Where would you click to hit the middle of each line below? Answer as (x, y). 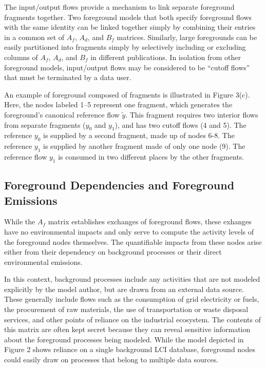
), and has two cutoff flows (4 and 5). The (180, 124)
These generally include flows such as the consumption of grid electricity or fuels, (132, 299)
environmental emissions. (43, 262)
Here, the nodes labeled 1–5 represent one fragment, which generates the (118, 104)
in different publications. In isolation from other (166, 57)
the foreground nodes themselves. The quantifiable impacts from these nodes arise (133, 241)
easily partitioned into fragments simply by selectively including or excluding (125, 47)
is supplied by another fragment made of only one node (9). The (144, 146)
